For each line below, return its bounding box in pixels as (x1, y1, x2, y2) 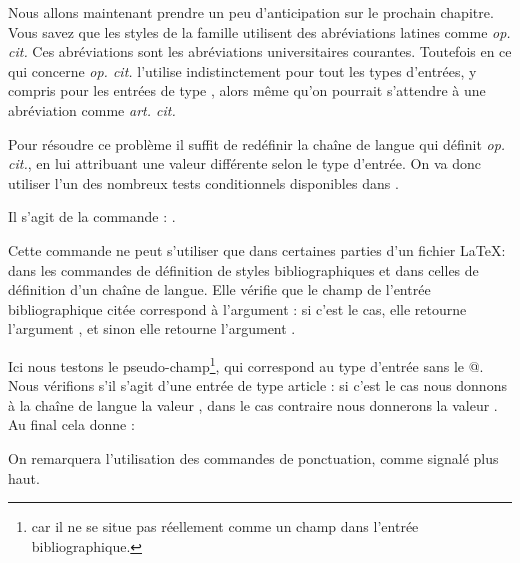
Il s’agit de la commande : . (8, 206, 176, 227)
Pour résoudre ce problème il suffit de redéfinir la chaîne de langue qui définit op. (8, 133, 506, 154)
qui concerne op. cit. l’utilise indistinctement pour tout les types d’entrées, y (8, 60, 477, 81)
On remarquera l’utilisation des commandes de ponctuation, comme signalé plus (8, 447, 499, 468)
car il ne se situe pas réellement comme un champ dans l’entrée (31, 516, 419, 537)
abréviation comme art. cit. (8, 99, 176, 120)
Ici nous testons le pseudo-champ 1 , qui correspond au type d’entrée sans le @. (8, 352, 484, 376)
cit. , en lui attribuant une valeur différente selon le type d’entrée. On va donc (8, 153, 481, 174)
